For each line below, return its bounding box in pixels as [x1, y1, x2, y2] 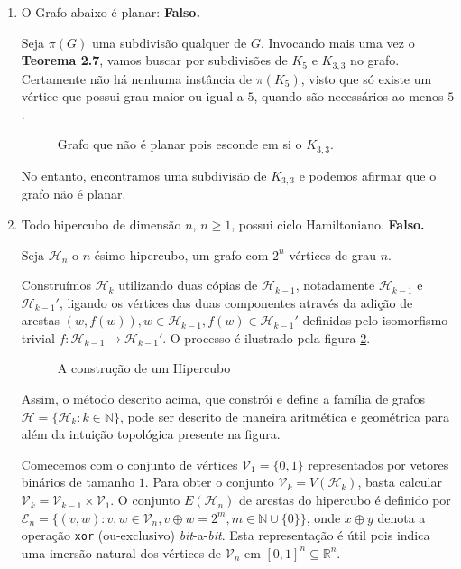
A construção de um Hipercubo [57, 359, 231, 378]
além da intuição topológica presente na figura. [21, 424, 281, 443]
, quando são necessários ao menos [254, 87, 444, 106]
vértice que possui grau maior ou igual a [21, 87, 244, 106]
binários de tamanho [21, 472, 135, 491]
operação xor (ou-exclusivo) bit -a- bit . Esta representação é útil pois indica [21, 526, 430, 545]
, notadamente [295, 275, 375, 294]
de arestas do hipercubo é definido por [239, 490, 451, 509]
